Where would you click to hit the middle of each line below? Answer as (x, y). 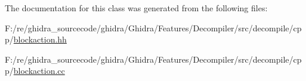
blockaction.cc (39, 71)
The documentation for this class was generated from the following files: (136, 8)
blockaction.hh (40, 39)
